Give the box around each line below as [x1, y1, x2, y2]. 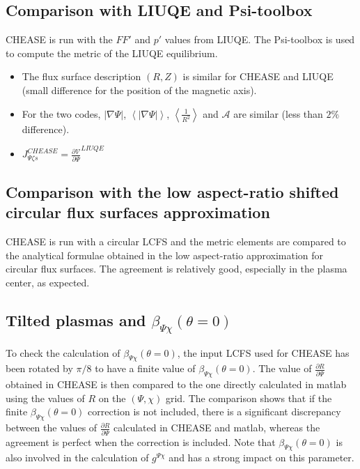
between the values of [6, 420, 97, 435]
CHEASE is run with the [6, 32, 113, 47]
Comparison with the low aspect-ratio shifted [6, 181, 339, 203]
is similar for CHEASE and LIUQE [182, 69, 334, 84]
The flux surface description [22, 69, 141, 84]
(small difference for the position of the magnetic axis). [22, 82, 257, 97]
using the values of [6, 390, 85, 405]
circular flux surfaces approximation [6, 201, 270, 223]
